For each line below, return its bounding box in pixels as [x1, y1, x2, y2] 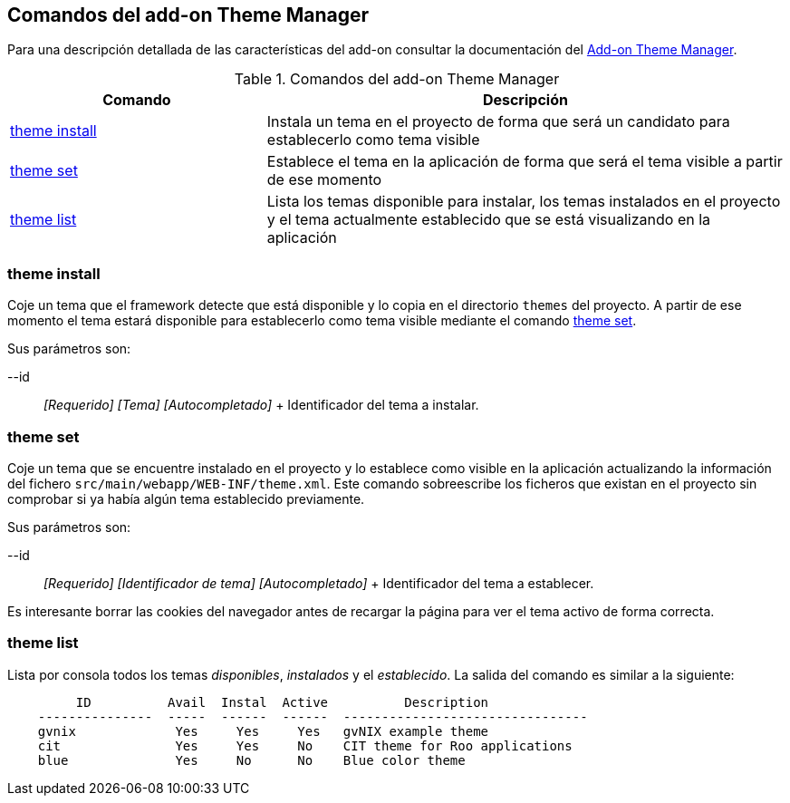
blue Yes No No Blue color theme [37, 752, 466, 768]
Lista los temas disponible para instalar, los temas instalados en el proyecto [266, 192, 781, 211]
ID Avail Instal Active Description [75, 694, 489, 710]
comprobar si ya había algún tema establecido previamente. [7, 490, 365, 507]
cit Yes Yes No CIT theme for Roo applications [37, 738, 573, 753]
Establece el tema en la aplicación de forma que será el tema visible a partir [266, 152, 783, 171]
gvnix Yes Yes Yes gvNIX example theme [37, 723, 489, 739]
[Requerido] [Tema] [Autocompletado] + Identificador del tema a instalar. [43, 397, 479, 413]
